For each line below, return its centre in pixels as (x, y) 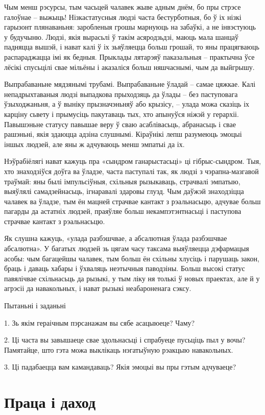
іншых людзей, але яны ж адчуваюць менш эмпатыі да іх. (94, 144)
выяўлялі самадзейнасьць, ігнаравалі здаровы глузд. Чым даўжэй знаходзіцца (124, 191)
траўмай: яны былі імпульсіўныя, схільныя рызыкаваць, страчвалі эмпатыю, (122, 181)
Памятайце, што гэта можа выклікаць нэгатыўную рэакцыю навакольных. (119, 349)
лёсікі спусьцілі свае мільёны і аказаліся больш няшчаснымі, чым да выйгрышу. (129, 67)
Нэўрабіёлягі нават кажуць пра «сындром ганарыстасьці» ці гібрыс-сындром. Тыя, (132, 161)
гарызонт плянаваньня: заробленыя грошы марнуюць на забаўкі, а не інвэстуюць (130, 27)
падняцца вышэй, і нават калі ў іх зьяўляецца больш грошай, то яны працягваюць (132, 47)
